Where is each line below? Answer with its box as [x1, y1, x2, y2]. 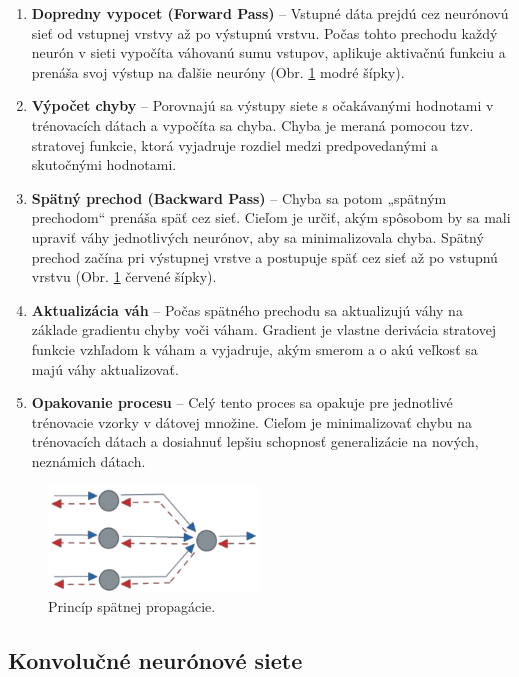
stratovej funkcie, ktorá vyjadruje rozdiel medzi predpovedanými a [31, 134, 439, 155]
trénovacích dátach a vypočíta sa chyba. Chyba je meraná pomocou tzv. [31, 114, 474, 135]
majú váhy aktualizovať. [31, 358, 179, 379]
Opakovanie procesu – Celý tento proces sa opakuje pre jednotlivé [31, 392, 453, 413]
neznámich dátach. [31, 450, 146, 471]
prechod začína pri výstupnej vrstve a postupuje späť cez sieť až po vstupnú [31, 246, 498, 267]
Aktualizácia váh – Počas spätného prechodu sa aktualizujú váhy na [31, 299, 463, 320]
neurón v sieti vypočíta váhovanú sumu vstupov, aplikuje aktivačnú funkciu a [31, 42, 506, 63]
